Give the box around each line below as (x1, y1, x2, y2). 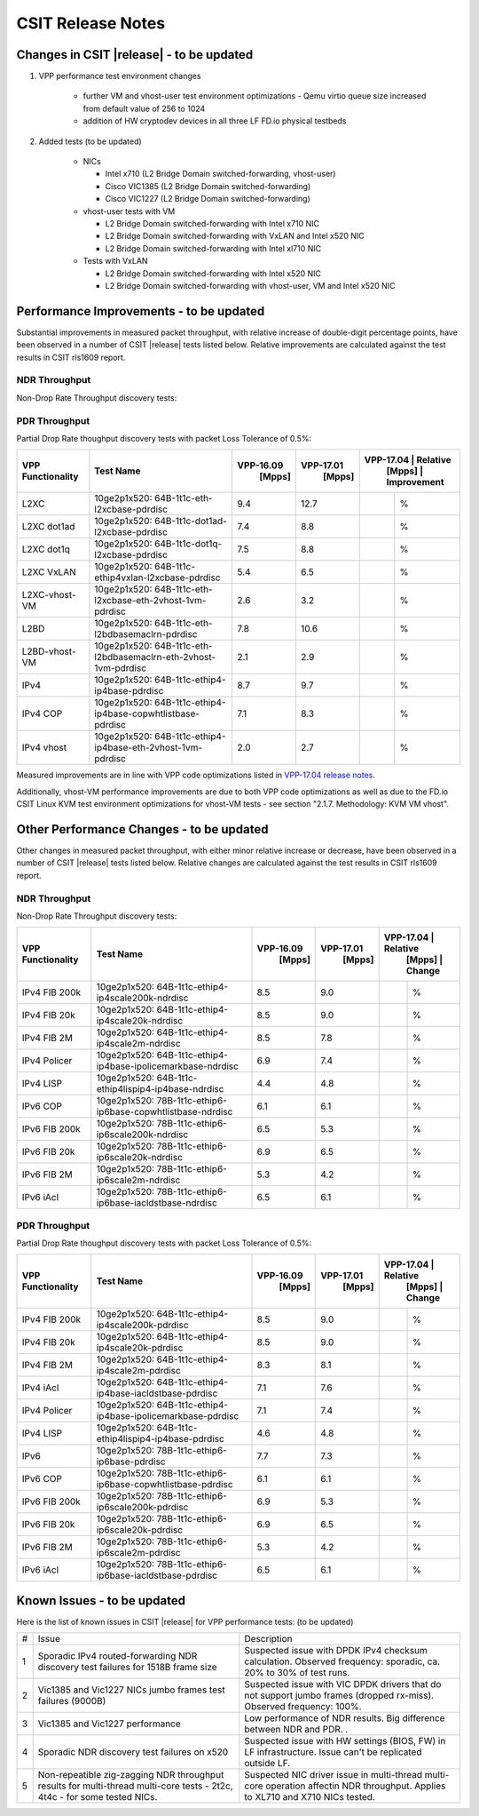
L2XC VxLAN (21, 566, 77, 578)
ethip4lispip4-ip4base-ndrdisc (96, 1083, 224, 1095)
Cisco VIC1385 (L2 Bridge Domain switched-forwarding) (105, 180, 311, 191)
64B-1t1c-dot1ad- (153, 515, 228, 528)
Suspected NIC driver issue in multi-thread (244, 1769, 423, 1781)
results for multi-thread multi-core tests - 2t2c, (37, 1780, 234, 1792)
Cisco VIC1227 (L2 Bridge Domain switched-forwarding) (105, 194, 310, 204)
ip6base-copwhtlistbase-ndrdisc (96, 1106, 233, 1119)
